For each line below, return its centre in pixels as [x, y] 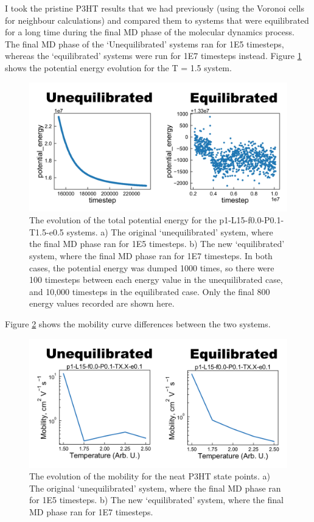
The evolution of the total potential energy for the [123, 220]
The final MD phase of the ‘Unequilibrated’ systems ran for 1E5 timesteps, [145, 43]
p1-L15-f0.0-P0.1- [252, 220]
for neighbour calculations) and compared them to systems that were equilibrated [157, 20]
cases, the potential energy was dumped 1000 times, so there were [152, 267]
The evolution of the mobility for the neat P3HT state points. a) [150, 476]
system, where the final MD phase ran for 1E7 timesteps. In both [151, 255]
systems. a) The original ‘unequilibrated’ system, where [170, 231]
